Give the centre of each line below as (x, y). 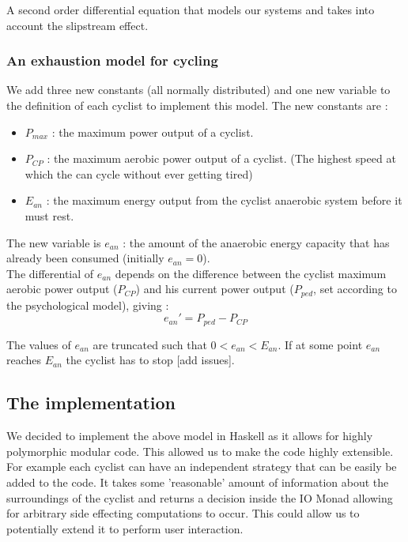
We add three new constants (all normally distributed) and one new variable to (198, 90)
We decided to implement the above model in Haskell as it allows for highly (190, 436)
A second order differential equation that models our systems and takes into (191, 9)
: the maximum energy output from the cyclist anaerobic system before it (224, 200)
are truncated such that (150, 344)
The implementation (91, 403)
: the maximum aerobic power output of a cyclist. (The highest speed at (221, 158)
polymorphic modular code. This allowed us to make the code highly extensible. (200, 451)
